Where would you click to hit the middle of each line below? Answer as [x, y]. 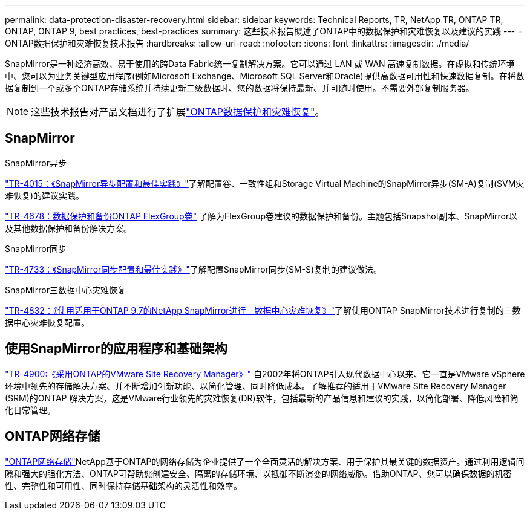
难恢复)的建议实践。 [45, 195]
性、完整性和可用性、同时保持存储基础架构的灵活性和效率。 [123, 485]
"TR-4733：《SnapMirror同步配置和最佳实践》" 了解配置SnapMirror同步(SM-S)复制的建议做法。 [194, 269]
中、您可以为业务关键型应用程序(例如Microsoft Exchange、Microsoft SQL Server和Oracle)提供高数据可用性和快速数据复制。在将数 [265, 76]
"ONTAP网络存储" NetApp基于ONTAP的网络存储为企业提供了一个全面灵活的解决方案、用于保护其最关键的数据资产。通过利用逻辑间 [265, 461]
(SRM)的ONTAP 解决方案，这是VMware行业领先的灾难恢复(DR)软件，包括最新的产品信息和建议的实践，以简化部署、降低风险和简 [262, 398]
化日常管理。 [30, 410]
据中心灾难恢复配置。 [47, 322]
